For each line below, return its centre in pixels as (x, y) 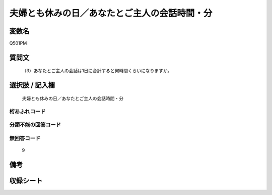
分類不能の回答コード (35, 125)
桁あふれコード (27, 111)
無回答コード (25, 138)
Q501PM (18, 43)
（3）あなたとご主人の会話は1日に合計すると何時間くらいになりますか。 (97, 71)
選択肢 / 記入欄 (32, 85)
